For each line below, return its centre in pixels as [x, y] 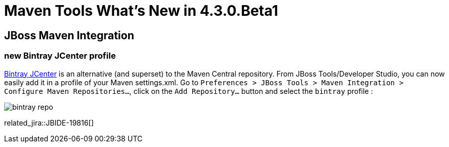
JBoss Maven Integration [69, 35]
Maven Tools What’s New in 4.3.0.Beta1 [141, 11]
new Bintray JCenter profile [60, 56]
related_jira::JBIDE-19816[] [49, 122]
